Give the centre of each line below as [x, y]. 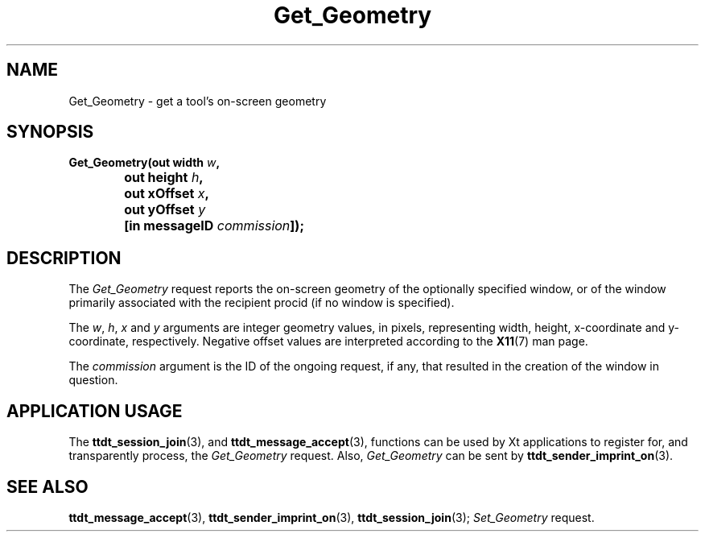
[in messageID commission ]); [214, 226]
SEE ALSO [47, 486]
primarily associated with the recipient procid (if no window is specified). [262, 303]
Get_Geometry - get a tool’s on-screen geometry [198, 101]
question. [93, 380]
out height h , [164, 178]
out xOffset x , [167, 194]
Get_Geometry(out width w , [144, 163]
